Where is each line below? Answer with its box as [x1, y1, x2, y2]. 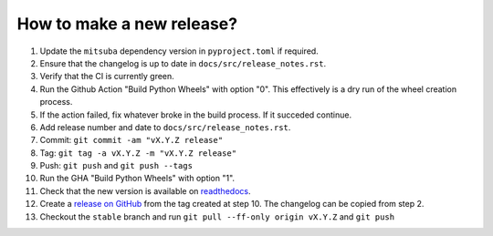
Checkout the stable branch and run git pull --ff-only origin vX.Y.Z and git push [39, 210, 395, 222]
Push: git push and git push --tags [39, 160, 194, 171]
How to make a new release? [16, 14, 237, 34]
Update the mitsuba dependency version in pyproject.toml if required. [39, 46, 319, 56]
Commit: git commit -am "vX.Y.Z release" [39, 135, 224, 146]
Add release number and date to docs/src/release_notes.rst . [39, 121, 291, 132]
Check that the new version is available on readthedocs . [39, 185, 251, 196]
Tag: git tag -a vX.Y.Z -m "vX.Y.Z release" [39, 147, 237, 159]
